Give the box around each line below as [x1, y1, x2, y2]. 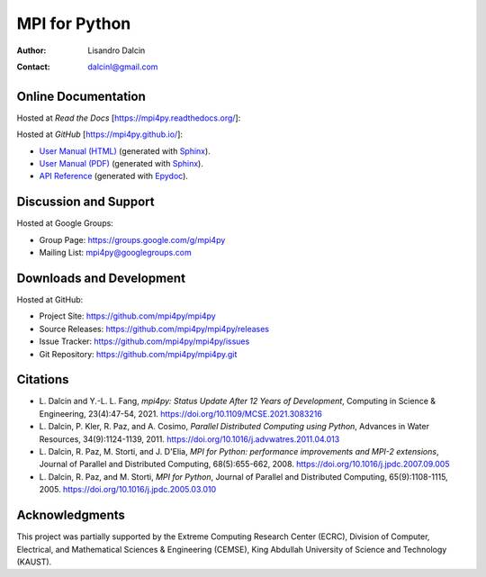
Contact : [16, 61, 51, 72]
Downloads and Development [16, 270, 186, 285]
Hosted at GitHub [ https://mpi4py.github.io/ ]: [16, 129, 184, 140]
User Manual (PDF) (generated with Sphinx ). [39, 158, 204, 169]
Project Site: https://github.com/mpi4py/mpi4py [39, 311, 216, 321]
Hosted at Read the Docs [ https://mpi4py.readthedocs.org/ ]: [16, 113, 241, 123]
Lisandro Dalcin [87, 45, 146, 56]
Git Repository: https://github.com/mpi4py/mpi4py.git [39, 348, 238, 359]
